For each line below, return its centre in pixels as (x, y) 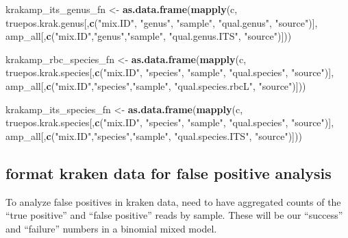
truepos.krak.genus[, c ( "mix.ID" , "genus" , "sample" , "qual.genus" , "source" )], (162, 22)
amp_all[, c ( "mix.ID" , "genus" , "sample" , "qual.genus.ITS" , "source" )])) (149, 36)
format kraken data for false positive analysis (169, 172)
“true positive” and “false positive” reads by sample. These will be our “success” (174, 215)
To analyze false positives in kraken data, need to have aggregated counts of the (173, 201)
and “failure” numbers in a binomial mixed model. (111, 228)
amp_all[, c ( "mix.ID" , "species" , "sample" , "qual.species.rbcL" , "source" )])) (156, 85)
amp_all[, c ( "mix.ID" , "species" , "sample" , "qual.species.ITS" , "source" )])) (154, 135)
